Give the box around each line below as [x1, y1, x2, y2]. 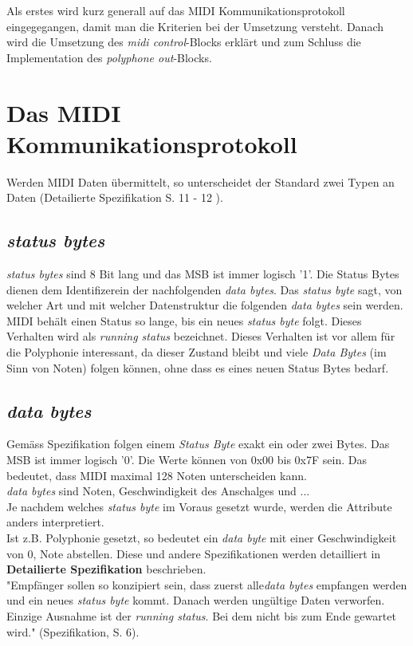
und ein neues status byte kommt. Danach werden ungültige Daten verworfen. [6, 592, 385, 609]
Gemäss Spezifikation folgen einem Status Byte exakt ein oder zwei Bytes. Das [6, 435, 390, 452]
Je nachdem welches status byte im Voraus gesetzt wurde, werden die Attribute [6, 498, 392, 514]
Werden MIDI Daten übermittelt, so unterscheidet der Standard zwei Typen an [6, 173, 395, 190]
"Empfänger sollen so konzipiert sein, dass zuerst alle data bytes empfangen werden [6, 576, 407, 593]
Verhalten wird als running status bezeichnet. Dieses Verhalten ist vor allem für [6, 328, 395, 345]
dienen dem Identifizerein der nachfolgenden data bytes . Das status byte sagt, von [6, 281, 403, 297]
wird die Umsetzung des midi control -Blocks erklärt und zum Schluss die [6, 33, 361, 50]
